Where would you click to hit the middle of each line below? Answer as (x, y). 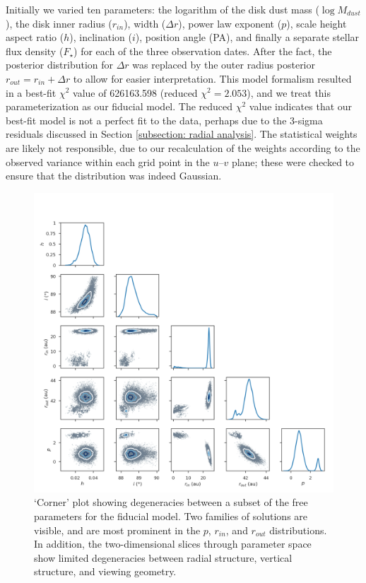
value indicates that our (301, 106)
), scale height (317, 23)
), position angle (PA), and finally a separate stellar (247, 37)
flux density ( (35, 51)
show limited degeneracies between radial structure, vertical (163, 557)
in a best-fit (31, 92)
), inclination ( (101, 37)
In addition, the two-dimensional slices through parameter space (173, 544)
